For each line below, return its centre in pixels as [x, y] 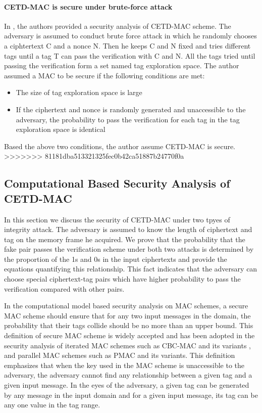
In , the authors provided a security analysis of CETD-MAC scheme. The [118, 26]
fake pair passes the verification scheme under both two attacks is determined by [129, 249]
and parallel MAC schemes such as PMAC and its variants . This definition [120, 355]
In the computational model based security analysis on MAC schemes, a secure [126, 306]
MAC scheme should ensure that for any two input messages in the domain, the [127, 315]
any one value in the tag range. [52, 405]
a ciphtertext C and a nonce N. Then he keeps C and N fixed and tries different [127, 45]
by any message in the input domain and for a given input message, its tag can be [131, 395]
